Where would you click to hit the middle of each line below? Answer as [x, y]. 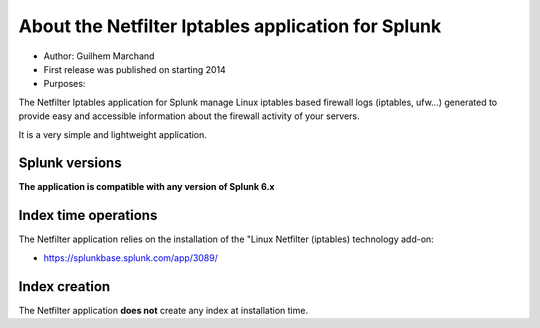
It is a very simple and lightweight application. [112, 134]
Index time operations [88, 215]
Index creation [64, 286]
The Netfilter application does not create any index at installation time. [163, 310]
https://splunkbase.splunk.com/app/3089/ [131, 257]
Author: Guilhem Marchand [99, 56]
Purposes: [64, 84]
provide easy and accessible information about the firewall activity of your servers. [189, 116]
